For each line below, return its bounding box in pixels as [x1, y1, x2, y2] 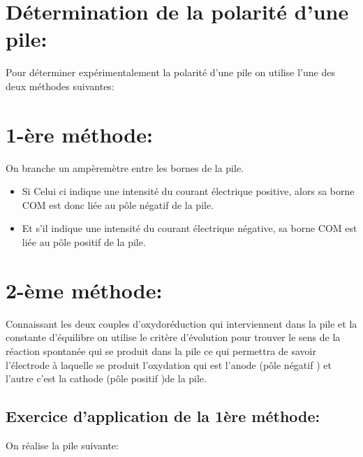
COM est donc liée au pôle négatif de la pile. [22, 197, 214, 212]
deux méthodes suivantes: [6, 78, 114, 93]
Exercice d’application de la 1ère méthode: [6, 405, 320, 427]
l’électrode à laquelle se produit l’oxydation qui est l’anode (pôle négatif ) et [6, 357, 332, 372]
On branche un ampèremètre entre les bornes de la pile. [6, 160, 244, 175]
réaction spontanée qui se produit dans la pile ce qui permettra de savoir [6, 343, 317, 358]
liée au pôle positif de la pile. [22, 235, 146, 249]
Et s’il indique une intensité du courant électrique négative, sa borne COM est [22, 221, 357, 235]
